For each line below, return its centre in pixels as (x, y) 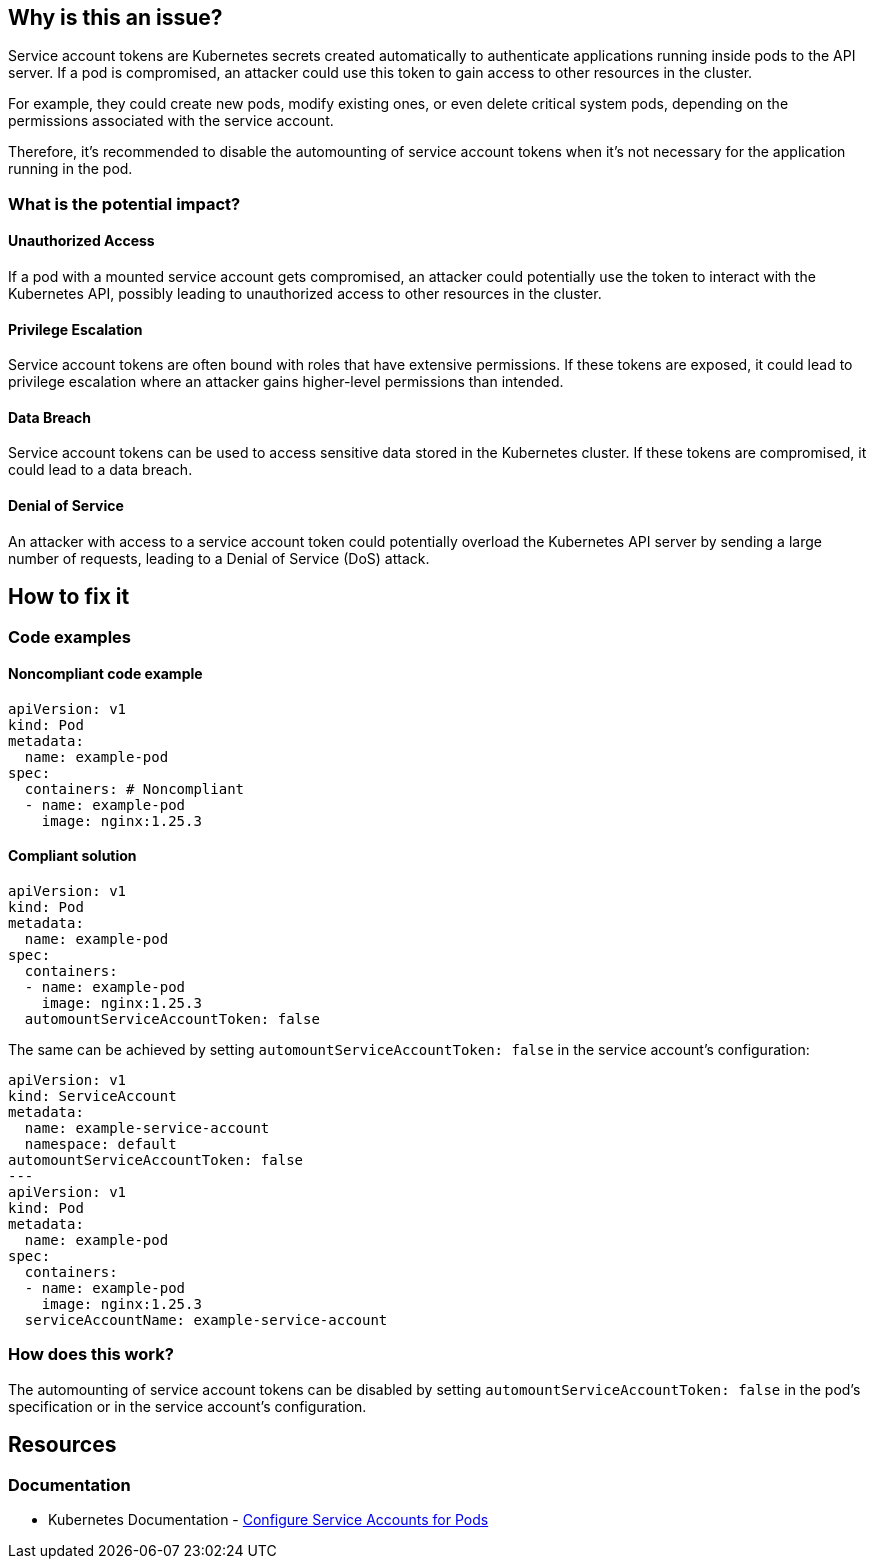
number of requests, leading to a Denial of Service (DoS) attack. (219, 558)
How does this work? (91, 1354)
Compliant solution (72, 856)
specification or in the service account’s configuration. (187, 1406)
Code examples (70, 636)
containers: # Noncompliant (134, 788)
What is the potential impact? (124, 203)
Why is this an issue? (115, 17)
